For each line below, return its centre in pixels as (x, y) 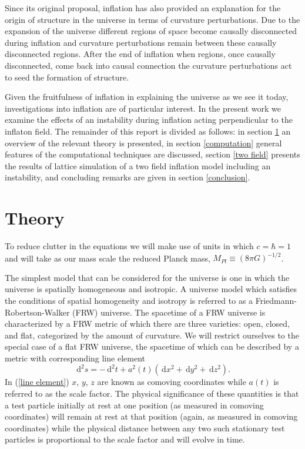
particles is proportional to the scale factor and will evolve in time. (125, 439)
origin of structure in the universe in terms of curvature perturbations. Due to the (152, 19)
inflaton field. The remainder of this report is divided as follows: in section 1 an (148, 131)
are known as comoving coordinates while (172, 382)
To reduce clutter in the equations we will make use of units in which (129, 246)
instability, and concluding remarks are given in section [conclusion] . (128, 177)
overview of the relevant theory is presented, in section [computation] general (143, 143)
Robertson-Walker (37, 312)
